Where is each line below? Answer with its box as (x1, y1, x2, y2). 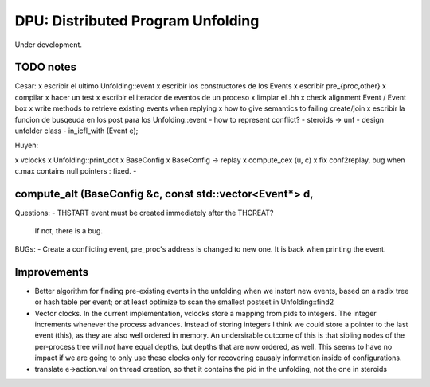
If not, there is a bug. (34, 226, 104, 236)
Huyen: (14, 140, 39, 150)
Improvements (14, 265, 89, 279)
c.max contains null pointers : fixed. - (14, 166, 137, 176)
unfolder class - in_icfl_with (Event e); (14, 126, 139, 135)
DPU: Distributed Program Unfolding (14, 12, 260, 29)
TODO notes (14, 61, 77, 74)
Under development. (14, 40, 83, 49)
